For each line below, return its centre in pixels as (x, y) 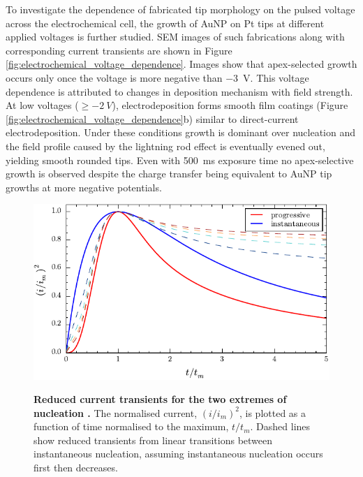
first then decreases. (76, 468)
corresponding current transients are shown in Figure (119, 50)
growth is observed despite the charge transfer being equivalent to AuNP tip (169, 174)
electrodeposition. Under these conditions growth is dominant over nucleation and (180, 132)
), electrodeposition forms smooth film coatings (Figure (230, 105)
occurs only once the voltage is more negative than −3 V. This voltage (157, 77)
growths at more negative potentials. (84, 187)
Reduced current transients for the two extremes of (160, 399)
